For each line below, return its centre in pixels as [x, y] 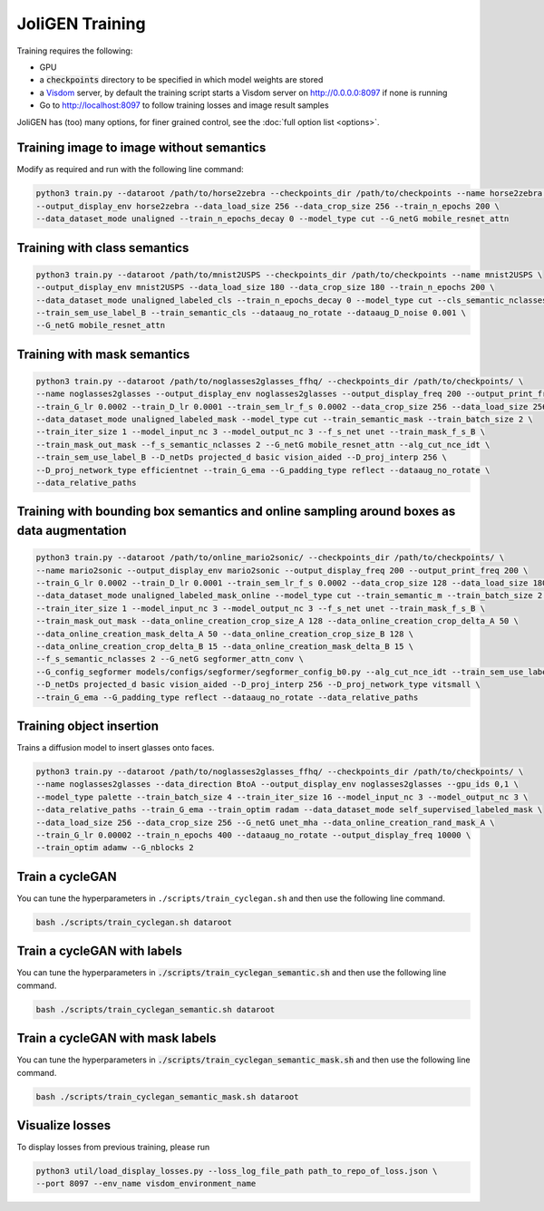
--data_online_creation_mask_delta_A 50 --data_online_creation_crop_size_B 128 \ [225, 634]
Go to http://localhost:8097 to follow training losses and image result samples [185, 105]
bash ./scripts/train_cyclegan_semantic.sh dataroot [155, 1009]
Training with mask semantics [103, 354]
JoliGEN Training [81, 24]
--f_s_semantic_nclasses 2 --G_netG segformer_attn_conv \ [170, 659]
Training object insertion [87, 726]
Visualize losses [64, 1125]
